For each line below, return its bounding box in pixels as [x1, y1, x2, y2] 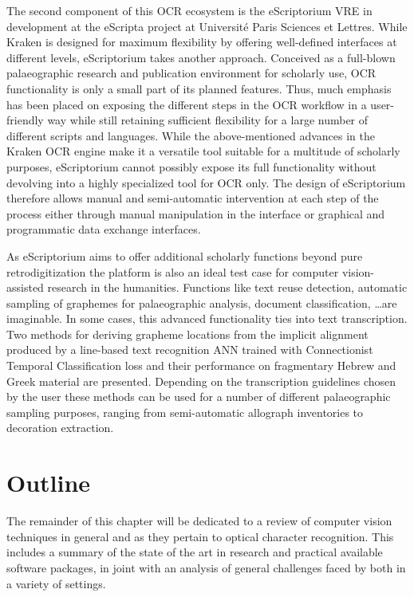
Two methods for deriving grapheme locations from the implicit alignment [6, 325, 369, 342]
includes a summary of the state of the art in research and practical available [6, 544, 383, 560]
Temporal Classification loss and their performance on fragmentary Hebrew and [6, 357, 396, 374]
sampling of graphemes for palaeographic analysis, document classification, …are [6, 294, 397, 311]
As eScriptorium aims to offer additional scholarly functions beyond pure [6, 247, 363, 264]
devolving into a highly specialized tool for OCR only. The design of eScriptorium [6, 174, 406, 190]
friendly [6, 112, 44, 128]
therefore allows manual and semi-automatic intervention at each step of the [6, 190, 379, 206]
